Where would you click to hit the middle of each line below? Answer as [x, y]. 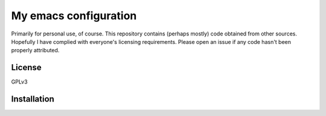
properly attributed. [35, 50]
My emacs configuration [74, 16]
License [26, 68]
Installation [33, 99]
